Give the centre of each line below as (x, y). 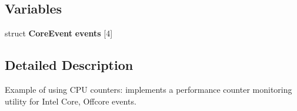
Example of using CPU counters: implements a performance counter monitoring (148, 89)
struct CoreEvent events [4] (59, 33)
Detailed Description (69, 65)
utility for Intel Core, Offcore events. (71, 101)
